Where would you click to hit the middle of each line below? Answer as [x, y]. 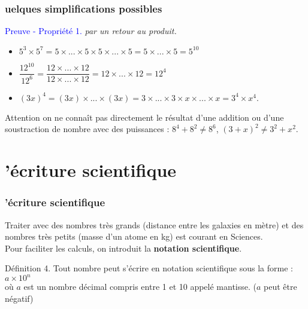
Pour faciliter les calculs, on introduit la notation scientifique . [123, 248]
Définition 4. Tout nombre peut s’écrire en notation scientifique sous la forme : [149, 268]
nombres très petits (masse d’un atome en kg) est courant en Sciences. [134, 236]
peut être [280, 287]
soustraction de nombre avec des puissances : [87, 129]
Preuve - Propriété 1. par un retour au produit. [91, 31]
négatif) [19, 298]
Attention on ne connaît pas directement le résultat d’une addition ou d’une [144, 117]
